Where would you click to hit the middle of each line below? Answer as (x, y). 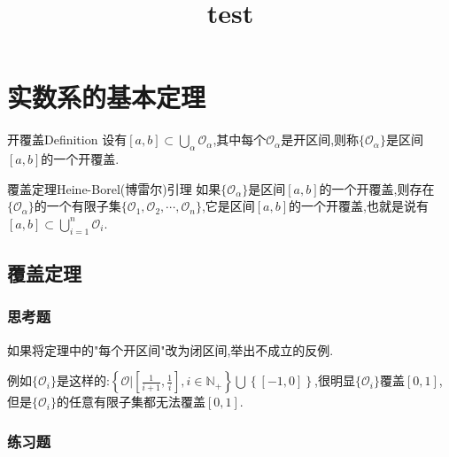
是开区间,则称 (320, 139)
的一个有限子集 (77, 206)
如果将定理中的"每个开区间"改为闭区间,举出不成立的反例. (170, 349)
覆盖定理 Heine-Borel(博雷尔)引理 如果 (114, 188)
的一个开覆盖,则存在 (377, 188)
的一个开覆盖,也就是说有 (359, 206)
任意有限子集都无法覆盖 (137, 402)
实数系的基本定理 (107, 97)
